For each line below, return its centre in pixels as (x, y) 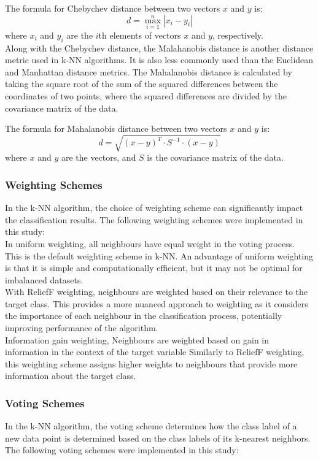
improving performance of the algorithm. (82, 328)
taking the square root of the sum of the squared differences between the (142, 84)
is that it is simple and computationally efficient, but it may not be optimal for (154, 268)
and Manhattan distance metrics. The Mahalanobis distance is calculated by (149, 71)
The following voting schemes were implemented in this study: (122, 450)
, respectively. (238, 35)
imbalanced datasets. (44, 279)
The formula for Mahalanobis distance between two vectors (116, 128)
